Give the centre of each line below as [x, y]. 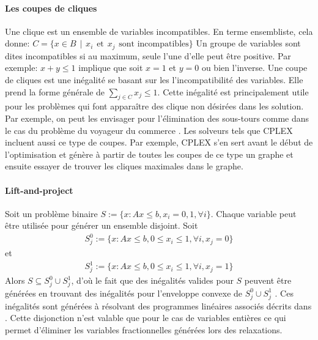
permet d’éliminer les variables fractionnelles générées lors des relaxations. [144, 329]
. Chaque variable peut [253, 213]
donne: [17, 43]
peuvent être [268, 280]
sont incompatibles [154, 44]
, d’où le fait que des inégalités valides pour [152, 280]
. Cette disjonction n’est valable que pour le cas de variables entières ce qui [146, 318]
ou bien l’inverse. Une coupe [254, 68]
